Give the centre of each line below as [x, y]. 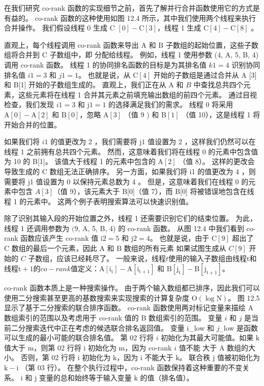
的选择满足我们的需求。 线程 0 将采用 [171, 104]
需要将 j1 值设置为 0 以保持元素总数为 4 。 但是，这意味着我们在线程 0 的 [126, 181]
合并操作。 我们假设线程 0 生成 [56, 28]
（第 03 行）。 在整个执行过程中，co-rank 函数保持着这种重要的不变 [132, 367]
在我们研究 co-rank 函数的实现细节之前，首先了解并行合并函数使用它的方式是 [132, 8]
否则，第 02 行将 [48, 357]
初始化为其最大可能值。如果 [207, 337]
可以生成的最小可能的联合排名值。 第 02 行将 [79, 337]
